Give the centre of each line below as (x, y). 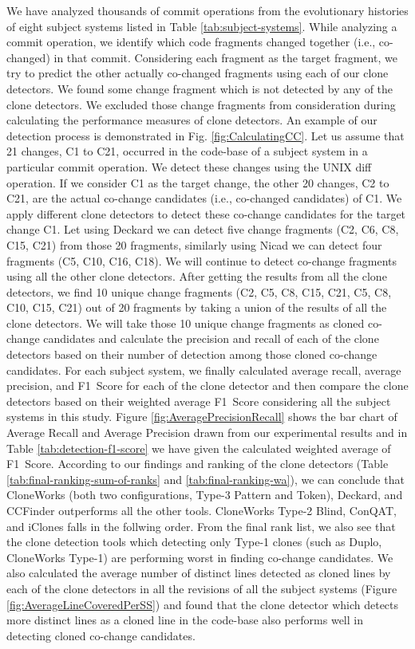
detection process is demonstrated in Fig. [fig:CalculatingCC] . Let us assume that (206, 135)
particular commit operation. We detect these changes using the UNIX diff (189, 166)
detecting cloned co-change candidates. (101, 635)
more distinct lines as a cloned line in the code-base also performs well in (185, 620)
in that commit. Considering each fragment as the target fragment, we (225, 57)
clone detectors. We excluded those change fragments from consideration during (201, 104)
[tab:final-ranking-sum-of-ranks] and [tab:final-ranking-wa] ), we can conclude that (206, 479)
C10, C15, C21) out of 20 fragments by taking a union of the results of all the (197, 307)
